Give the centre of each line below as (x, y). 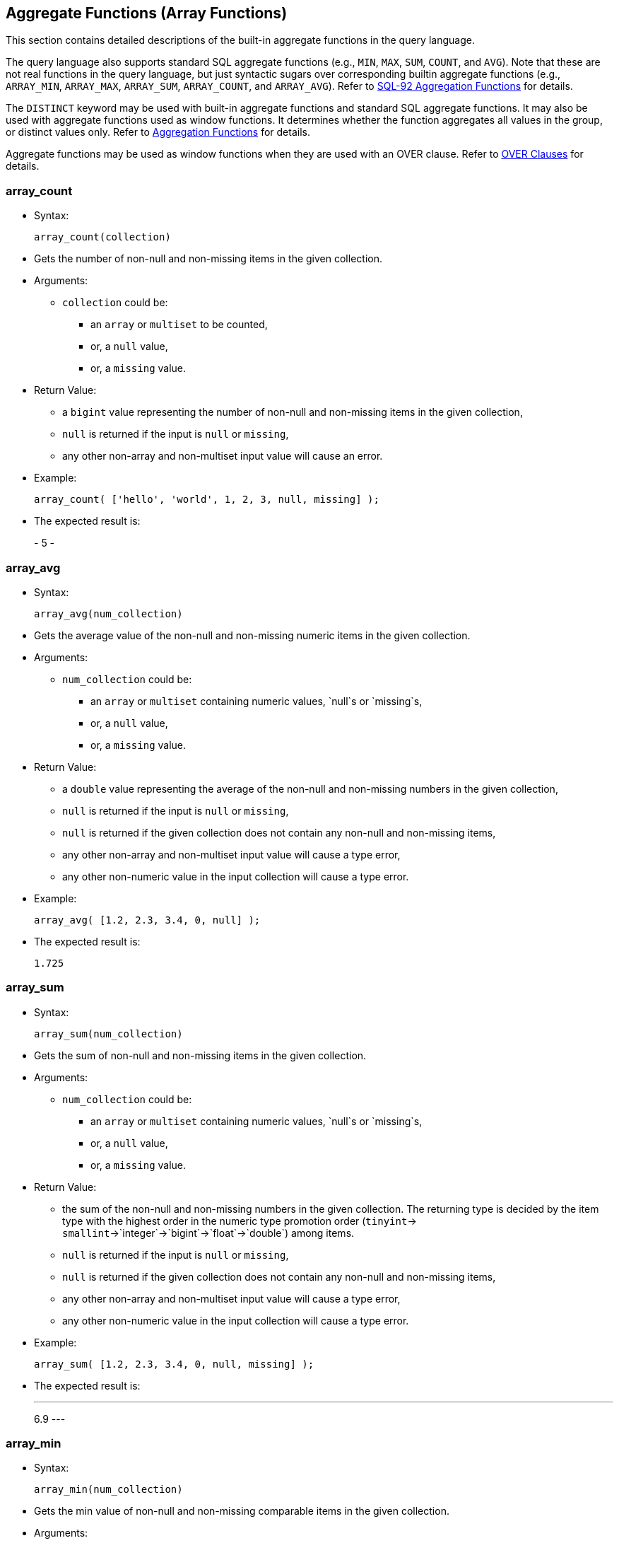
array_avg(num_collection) (108, 613)
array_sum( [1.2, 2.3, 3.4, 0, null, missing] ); (174, 1364)
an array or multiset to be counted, (179, 325)
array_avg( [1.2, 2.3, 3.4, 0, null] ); (147, 920)
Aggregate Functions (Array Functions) (147, 13)
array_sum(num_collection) (108, 1033)
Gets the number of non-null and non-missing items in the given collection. (208, 259)
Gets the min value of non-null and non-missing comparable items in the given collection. (242, 1511)
